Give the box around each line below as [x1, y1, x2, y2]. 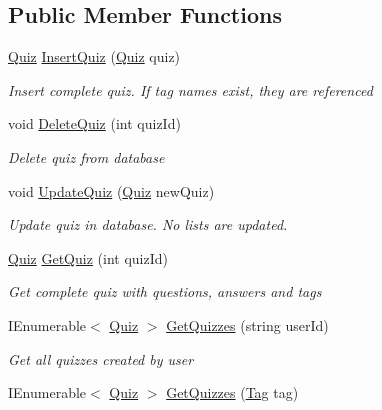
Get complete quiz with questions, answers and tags [8, 281, 322, 302]
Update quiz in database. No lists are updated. [8, 214, 288, 235]
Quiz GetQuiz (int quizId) [8, 247, 168, 268]
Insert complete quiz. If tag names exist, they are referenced [8, 79, 373, 100]
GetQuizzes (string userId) [166, 314, 329, 335]
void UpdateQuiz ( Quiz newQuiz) [8, 180, 215, 201]
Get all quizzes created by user [8, 348, 194, 369]
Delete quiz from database [8, 146, 165, 167]
